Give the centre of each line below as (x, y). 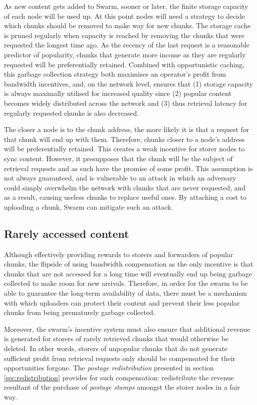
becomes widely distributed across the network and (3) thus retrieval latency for (126, 103)
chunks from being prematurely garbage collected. (80, 312)
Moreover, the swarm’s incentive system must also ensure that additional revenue (127, 329)
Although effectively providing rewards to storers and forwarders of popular (119, 254)
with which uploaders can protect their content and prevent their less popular (122, 302)
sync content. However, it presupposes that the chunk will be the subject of (118, 158)
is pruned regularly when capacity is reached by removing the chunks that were (124, 35)
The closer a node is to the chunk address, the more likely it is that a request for (127, 129)
